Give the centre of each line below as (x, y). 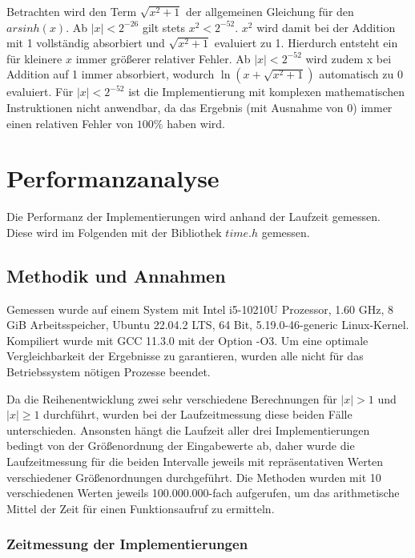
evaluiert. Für (40, 92)
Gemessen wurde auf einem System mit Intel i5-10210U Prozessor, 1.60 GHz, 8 (200, 309)
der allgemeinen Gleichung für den (270, 11)
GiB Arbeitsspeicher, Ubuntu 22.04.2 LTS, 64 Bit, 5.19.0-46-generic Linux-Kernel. (208, 325)
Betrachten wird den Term (72, 11)
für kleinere (34, 58)
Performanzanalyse (113, 178)
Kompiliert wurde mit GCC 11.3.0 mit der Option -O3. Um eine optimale (187, 340)
